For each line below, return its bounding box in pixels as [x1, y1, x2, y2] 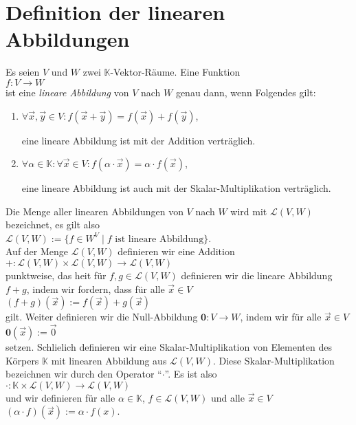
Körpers [5, 353, 39, 367]
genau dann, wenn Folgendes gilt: [175, 85, 316, 99]
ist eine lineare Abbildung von [5, 85, 129, 99]
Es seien [5, 65, 40, 79]
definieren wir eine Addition [118, 244, 235, 259]
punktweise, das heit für [5, 268, 107, 283]
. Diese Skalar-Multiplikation [212, 353, 335, 367]
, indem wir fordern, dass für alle [26, 281, 165, 296]
